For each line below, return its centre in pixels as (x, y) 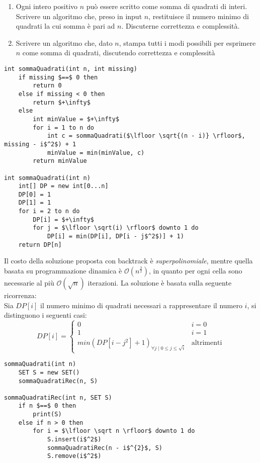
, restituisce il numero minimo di (199, 16)
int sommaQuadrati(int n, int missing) (71, 69)
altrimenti (207, 343)
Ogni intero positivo (47, 6)
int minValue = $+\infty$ (76, 119)
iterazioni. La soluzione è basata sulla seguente (160, 283)
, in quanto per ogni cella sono (195, 270)
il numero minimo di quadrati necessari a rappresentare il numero (141, 305)
